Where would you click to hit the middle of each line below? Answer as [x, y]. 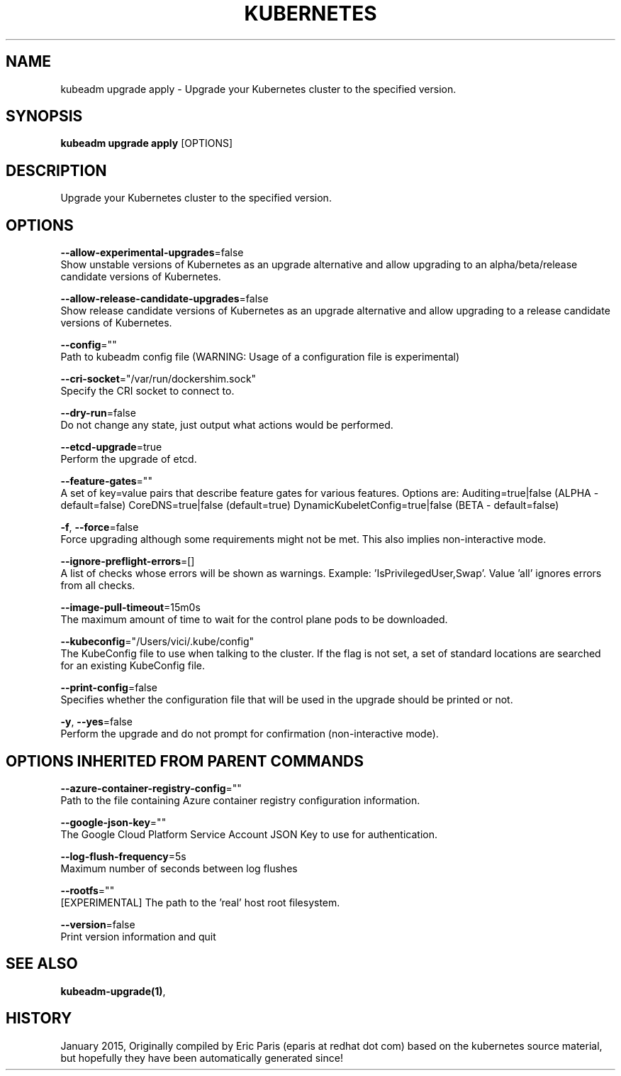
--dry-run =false [98, 413]
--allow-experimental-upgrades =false [152, 253]
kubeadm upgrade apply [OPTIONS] [147, 143]
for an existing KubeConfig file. [133, 666]
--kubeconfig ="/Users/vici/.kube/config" [157, 642]
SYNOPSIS [44, 116]
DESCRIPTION [56, 170]
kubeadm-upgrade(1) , [113, 991]
